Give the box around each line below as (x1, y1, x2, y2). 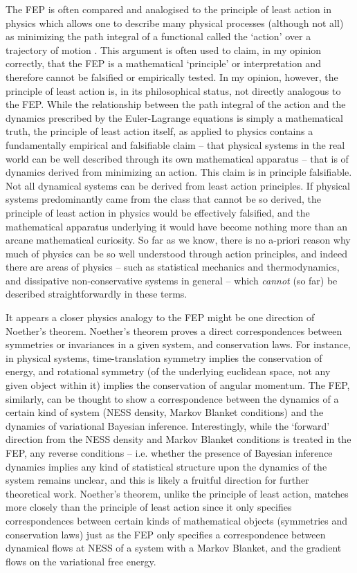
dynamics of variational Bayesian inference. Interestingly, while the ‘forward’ (6, 418, 330, 433)
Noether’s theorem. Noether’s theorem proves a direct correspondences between (6, 323, 342, 338)
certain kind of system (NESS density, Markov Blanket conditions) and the (6, 405, 324, 419)
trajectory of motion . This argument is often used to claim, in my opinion (6, 42, 322, 57)
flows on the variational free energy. (6, 554, 156, 568)
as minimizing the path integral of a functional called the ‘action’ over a (6, 29, 311, 44)
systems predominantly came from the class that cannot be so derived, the (6, 192, 321, 206)
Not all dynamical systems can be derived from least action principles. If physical (6, 178, 350, 192)
